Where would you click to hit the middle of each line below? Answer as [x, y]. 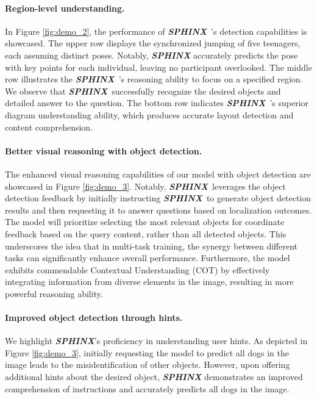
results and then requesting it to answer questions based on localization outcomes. [158, 210]
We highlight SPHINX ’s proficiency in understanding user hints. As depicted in [156, 341]
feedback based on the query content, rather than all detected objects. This [146, 233]
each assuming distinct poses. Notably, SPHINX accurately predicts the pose [151, 55]
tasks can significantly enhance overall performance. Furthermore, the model [148, 258]
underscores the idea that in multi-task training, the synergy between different [151, 246]
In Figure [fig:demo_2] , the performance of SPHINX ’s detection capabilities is [156, 31]
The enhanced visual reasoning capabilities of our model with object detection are [158, 174]
